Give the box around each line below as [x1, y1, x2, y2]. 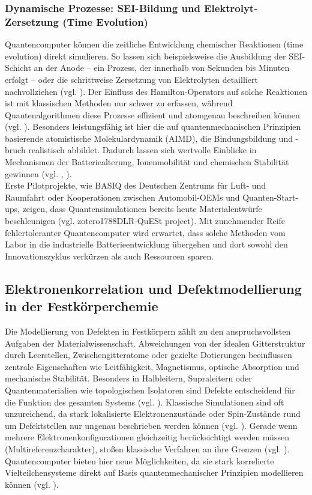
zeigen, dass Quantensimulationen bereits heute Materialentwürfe [22, 202, 262, 215]
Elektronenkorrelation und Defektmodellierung [5, 279, 302, 297]
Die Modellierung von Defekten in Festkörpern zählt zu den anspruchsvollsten [5, 325, 291, 338]
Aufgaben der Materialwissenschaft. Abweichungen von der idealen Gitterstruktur [5, 336, 305, 349]
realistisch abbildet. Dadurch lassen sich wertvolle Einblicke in [28, 144, 257, 156]
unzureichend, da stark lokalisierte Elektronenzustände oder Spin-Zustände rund [5, 407, 301, 420]
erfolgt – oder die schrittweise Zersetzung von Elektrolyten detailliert [5, 73, 258, 85]
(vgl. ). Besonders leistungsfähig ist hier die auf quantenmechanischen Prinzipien [5, 120, 301, 133]
